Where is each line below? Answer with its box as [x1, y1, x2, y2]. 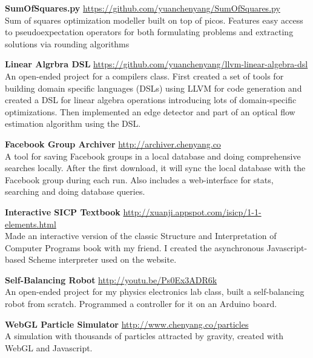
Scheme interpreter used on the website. [28, 253, 177, 266]
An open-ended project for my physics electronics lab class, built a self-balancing [5, 285, 305, 298]
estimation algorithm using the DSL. [5, 117, 141, 130]
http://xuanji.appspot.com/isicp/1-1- [123, 205, 262, 218]
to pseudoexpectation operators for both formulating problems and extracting [5, 25, 294, 38]
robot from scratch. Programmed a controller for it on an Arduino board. [5, 297, 277, 310]
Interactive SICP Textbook [5, 205, 120, 218]
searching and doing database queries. [5, 185, 145, 198]
